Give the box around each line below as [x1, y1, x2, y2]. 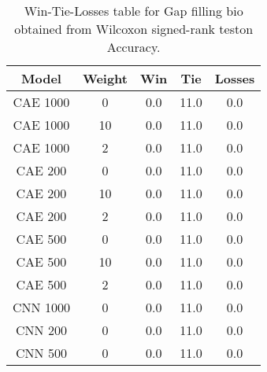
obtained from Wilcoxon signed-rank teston [14, 20, 254, 38]
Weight [82, 69, 128, 87]
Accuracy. [106, 38, 161, 56]
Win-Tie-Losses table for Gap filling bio [24, 2, 243, 20]
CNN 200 [16, 321, 67, 339]
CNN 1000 [13, 298, 70, 316]
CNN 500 [16, 344, 67, 362]
